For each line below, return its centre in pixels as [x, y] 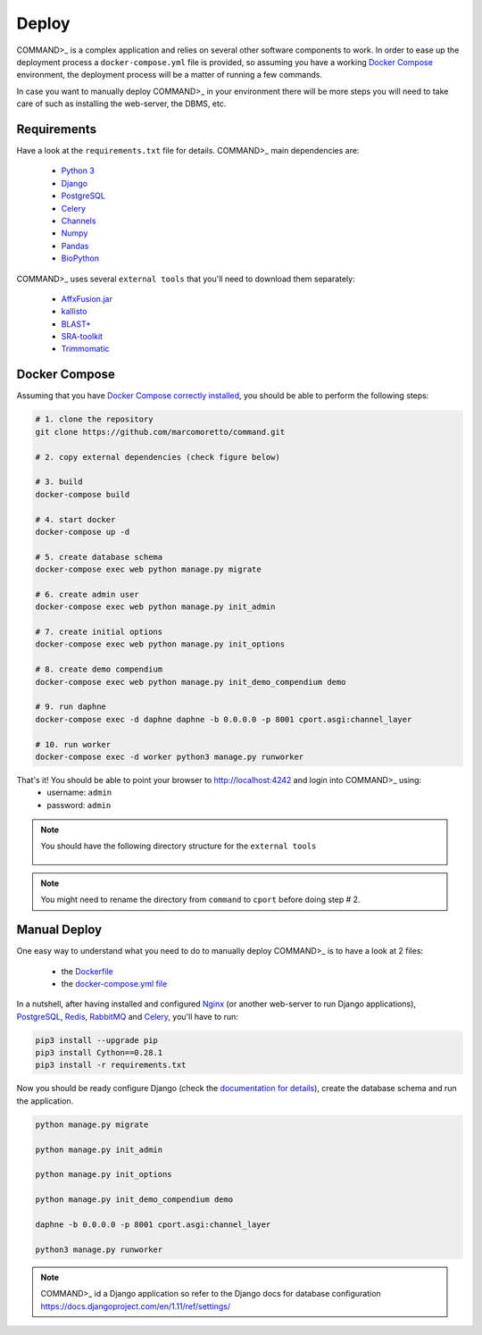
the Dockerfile [87, 971]
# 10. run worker [73, 744]
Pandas [75, 246]
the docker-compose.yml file [114, 983]
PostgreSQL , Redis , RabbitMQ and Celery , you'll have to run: [127, 1016]
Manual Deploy [59, 930]
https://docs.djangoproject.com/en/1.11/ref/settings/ [136, 1306]
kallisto [74, 312]
